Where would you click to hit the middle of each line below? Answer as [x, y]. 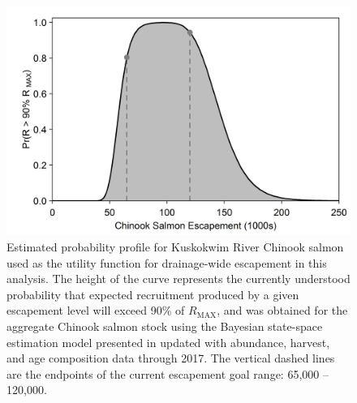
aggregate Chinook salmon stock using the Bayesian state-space [165, 326]
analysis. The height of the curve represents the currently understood [178, 279]
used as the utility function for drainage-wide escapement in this [167, 262]
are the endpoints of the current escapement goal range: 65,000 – [168, 373]
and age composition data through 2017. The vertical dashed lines [171, 358]
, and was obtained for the [282, 310]
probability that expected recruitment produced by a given [153, 294]
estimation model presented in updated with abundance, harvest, [168, 342]
